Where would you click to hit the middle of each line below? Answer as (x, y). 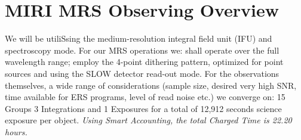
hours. (16, 131)
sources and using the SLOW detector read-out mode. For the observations (142, 73)
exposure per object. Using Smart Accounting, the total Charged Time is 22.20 (148, 120)
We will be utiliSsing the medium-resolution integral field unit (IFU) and (139, 38)
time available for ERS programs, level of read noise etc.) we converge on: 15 (145, 97)
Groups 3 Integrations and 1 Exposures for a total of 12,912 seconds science (143, 108)
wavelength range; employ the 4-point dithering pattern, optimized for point (144, 62)
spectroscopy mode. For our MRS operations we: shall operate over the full (142, 50)
